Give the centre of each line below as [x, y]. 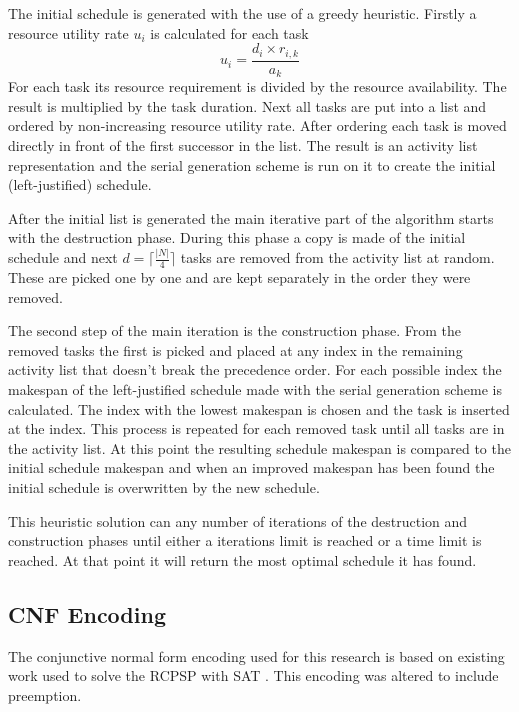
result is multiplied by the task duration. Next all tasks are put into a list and [247, 105]
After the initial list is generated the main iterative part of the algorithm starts [251, 217]
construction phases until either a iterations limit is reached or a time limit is [245, 540]
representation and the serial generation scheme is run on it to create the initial [252, 164]
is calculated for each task [229, 32]
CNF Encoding [87, 613]
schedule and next [63, 257]
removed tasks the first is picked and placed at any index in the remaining [235, 349]
